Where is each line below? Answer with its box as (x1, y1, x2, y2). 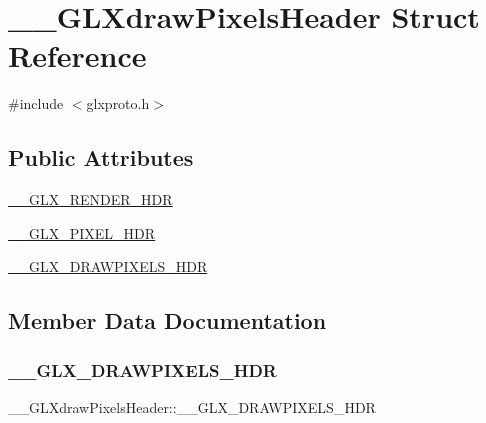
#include (8, 93, 64, 114)
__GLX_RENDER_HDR (8, 189, 173, 210)
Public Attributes (8, 142, 194, 173)
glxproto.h (86, 93, 150, 114)
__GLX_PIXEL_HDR (8, 222, 156, 243)
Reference (8, 35, 147, 76)
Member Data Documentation (8, 305, 327, 336)
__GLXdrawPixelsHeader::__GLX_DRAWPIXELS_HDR (8, 396, 376, 417)
